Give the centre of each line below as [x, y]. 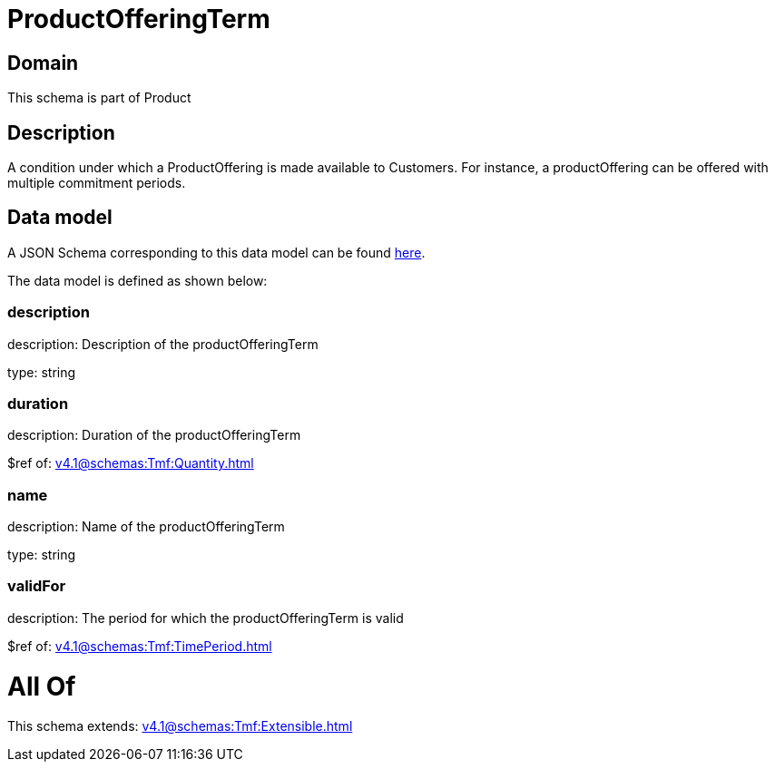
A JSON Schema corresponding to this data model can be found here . [216, 252]
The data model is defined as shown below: [137, 280]
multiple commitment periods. [97, 183]
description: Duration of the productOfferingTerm [154, 435]
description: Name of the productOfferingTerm [146, 527]
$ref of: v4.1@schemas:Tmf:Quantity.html [131, 463]
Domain [43, 63]
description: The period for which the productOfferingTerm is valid [206, 618]
